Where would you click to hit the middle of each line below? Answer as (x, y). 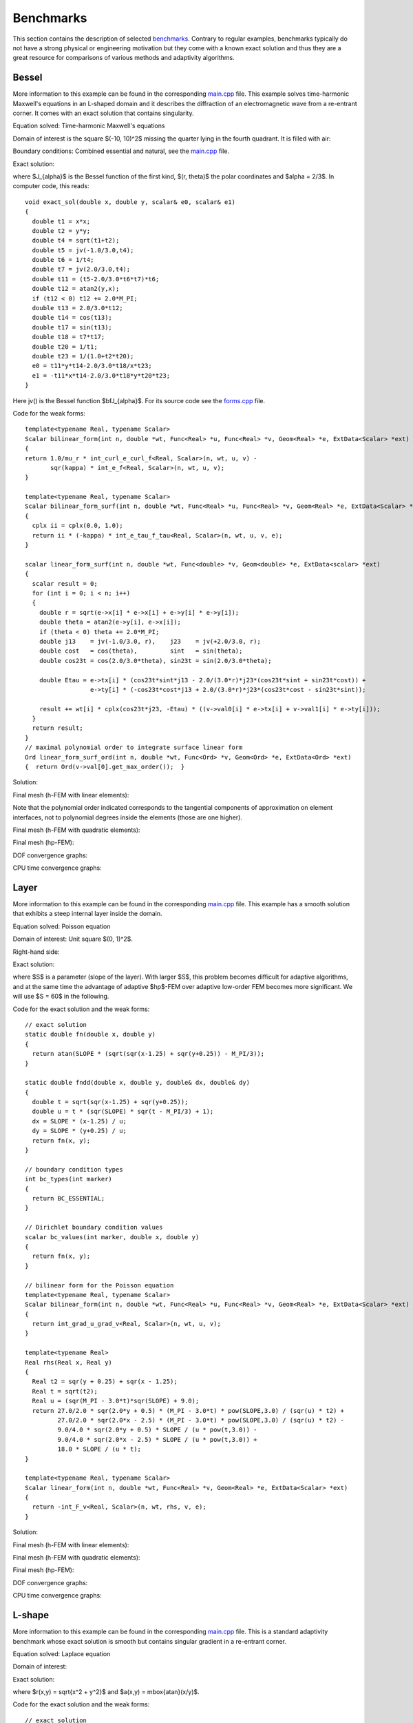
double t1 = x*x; (61, 221)
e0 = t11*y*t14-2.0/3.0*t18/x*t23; (92, 366)
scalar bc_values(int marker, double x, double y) (112, 1237)
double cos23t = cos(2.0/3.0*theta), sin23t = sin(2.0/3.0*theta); (155, 661)
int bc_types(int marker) (69, 1179)
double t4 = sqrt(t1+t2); (76, 241)
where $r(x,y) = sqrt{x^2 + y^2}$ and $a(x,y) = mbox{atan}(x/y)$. (106, 1692)
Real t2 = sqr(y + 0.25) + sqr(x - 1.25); (105, 1382)
